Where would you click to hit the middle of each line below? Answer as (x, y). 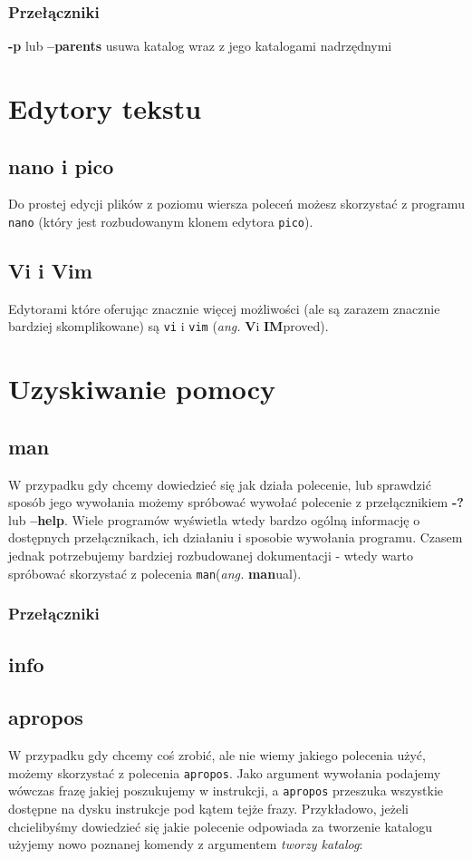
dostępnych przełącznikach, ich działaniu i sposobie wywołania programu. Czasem (236, 537)
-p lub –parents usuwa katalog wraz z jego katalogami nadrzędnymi (200, 46)
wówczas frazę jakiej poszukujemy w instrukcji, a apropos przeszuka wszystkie (226, 791)
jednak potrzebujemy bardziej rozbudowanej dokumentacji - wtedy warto (211, 556)
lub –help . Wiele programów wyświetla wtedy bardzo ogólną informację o (214, 519)
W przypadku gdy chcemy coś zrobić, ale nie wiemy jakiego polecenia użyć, (217, 755)
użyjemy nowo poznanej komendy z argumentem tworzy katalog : (186, 844)
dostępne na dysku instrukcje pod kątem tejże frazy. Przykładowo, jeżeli (208, 809)
